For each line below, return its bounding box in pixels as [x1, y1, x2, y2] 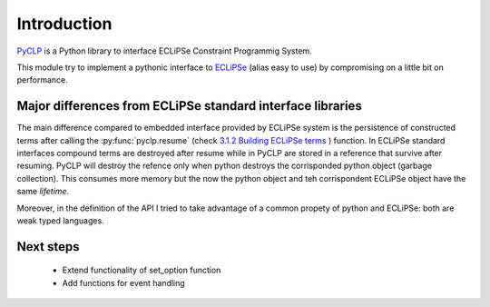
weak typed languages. [16, 214, 104, 226]
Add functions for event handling [62, 277, 185, 288]
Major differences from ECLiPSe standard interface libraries [16, 98, 362, 114]
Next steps [16, 239, 80, 254]
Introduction [16, 14, 113, 34]
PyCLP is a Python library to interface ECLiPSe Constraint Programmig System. [16, 45, 312, 56]
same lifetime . [16, 186, 70, 197]
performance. [16, 74, 68, 85]
